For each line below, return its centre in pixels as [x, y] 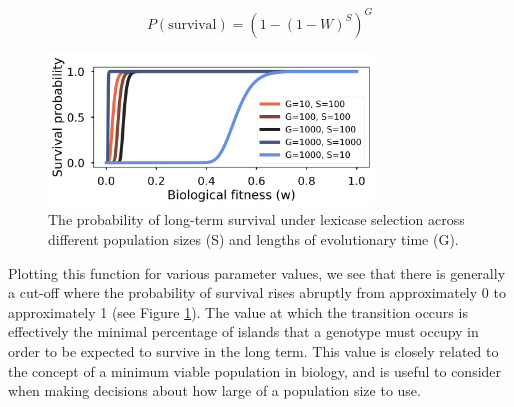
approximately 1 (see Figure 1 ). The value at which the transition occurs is [238, 311]
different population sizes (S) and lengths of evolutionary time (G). [253, 239]
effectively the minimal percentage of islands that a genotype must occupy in [243, 331]
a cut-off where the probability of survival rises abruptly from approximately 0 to [257, 292]
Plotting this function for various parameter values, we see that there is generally [257, 272]
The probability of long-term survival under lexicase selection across [256, 219]
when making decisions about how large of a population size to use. [214, 390]
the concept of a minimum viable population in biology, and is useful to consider [255, 370]
